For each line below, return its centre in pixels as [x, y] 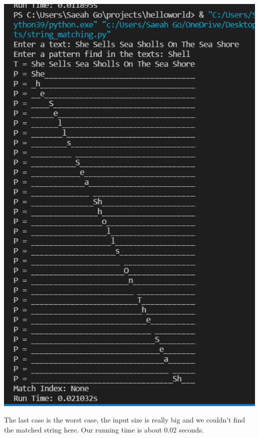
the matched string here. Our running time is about [83, 429]
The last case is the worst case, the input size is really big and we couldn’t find [125, 420]
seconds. [192, 429]
